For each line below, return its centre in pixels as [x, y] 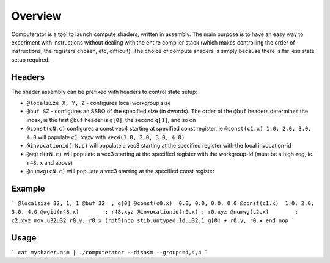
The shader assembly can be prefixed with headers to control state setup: [105, 92]
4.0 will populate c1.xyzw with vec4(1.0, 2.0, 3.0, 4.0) [106, 137]
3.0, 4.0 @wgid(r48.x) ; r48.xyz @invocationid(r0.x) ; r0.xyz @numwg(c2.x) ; [155, 212]
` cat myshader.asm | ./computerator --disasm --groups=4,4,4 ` [110, 252]
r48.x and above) [50, 162]
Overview [36, 16]
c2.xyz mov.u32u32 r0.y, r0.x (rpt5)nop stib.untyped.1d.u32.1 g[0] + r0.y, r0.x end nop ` [153, 220]
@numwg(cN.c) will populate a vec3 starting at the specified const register [121, 171]
